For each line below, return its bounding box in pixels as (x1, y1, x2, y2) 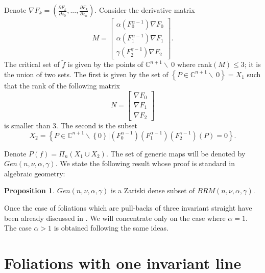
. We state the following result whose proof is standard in (55, 158, 235, 169)
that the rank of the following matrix (4, 80, 120, 90)
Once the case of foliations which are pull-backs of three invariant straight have (4, 202, 252, 213)
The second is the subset (60, 120, 138, 130)
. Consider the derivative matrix (94, 5, 195, 15)
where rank (177, 59, 212, 70)
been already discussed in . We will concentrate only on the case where (4, 212, 226, 223)
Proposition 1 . (4, 185, 55, 196)
